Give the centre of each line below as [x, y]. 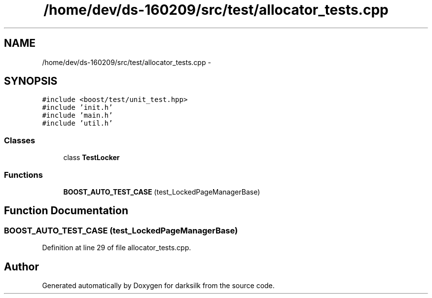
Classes [20, 140]
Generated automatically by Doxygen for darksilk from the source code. [158, 285]
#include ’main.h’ [77, 116]
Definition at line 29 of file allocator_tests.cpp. [117, 248]
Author [21, 266]
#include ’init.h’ [77, 108]
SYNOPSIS [31, 81]
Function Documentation [66, 211]
